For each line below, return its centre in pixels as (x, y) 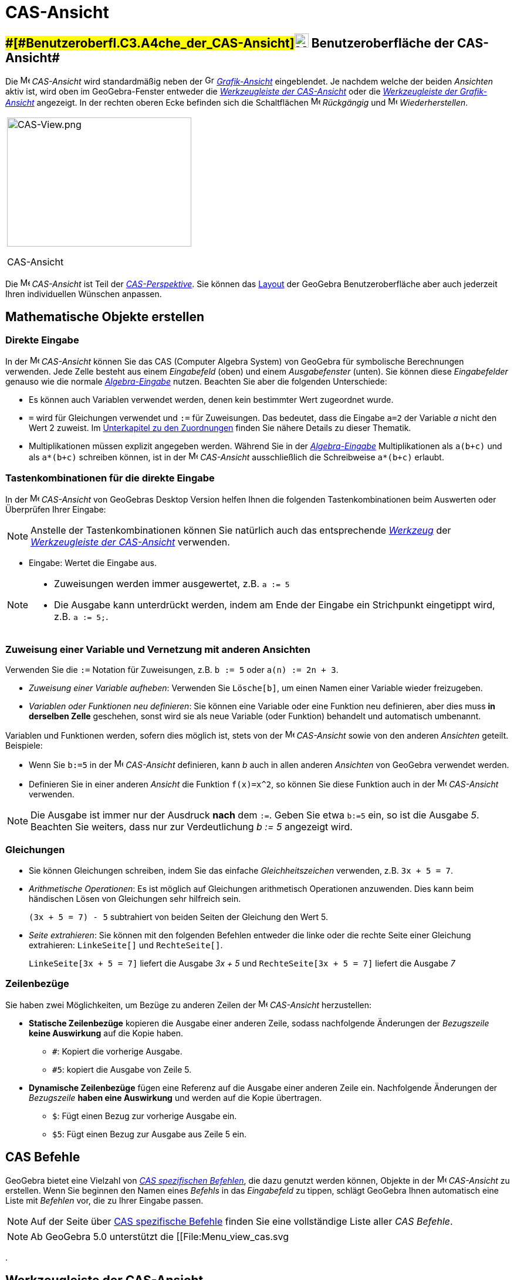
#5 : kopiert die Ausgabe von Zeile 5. (122, 1070)
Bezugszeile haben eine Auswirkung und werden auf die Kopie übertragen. (175, 1098)
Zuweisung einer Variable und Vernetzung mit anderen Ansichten (158, 649)
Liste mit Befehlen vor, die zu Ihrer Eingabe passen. (104, 1201)
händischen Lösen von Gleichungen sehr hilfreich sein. (135, 898)
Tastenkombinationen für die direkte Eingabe (110, 478)
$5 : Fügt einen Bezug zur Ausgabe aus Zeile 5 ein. (149, 1134)
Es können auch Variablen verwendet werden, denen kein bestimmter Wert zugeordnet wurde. (211, 400)
